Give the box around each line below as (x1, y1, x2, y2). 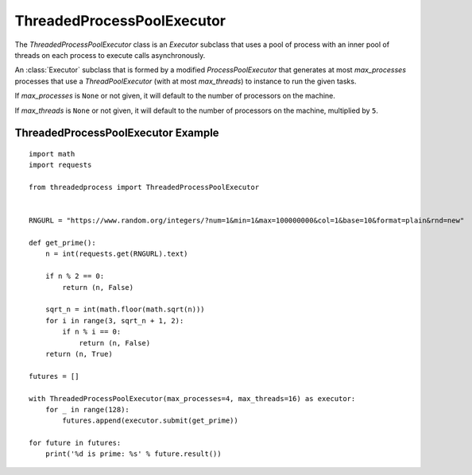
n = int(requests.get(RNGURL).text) (44, 249, 188, 258)
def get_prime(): (29, 238, 96, 248)
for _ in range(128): (44, 405, 130, 414)
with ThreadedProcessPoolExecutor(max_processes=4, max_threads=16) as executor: (29, 394, 356, 403)
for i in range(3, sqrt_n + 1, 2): (44, 316, 184, 325)
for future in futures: (29, 438, 122, 448)
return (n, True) (44, 349, 113, 358)
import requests (29, 160, 92, 170)
